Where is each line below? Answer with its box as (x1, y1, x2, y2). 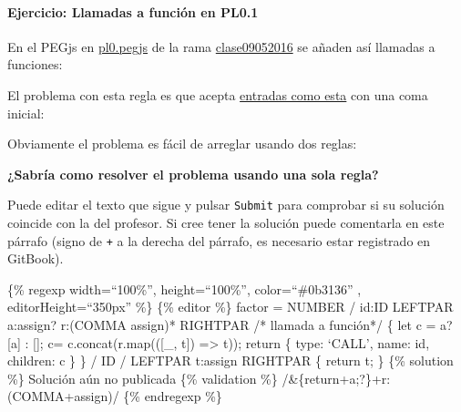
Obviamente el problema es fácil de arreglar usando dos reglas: (7, 134, 357, 153)
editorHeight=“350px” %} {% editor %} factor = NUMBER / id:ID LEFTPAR (7, 297, 454, 316)
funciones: (7, 55, 63, 74)
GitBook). (7, 249, 64, 268)
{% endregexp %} (123, 386, 222, 406)
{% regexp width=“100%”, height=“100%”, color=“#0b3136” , (7, 279, 362, 298)
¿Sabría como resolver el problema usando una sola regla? (7, 164, 379, 183)
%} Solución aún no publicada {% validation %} (7, 368, 278, 387)
